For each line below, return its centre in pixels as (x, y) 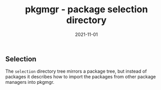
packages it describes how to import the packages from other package (80, 77)
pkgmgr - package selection (86, 9)
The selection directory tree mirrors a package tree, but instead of (76, 71)
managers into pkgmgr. (30, 82)
